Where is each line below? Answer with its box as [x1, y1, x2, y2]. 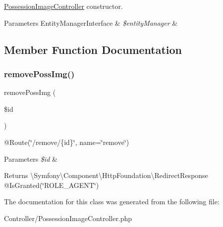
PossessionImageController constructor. [4, 1, 123, 11]
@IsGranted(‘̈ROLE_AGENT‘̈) [4, 180, 99, 190]
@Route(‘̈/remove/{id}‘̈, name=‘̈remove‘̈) [4, 136, 129, 147]
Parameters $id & [4, 153, 57, 164]
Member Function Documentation [4, 42, 182, 57]
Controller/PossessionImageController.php [4, 213, 132, 223]
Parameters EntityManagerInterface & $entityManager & [4, 17, 178, 28]
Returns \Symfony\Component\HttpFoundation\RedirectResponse [4, 170, 208, 181]
